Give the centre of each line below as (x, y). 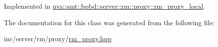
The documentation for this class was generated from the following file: (109, 22)
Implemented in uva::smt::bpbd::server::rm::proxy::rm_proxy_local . (105, 6)
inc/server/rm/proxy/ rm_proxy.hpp (58, 39)
